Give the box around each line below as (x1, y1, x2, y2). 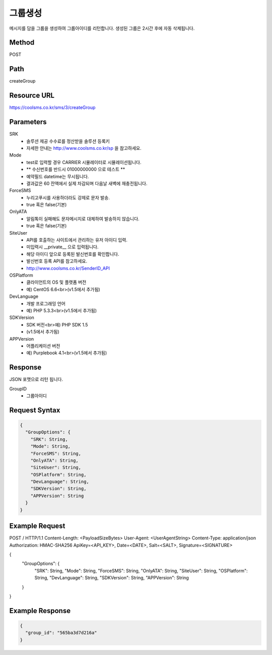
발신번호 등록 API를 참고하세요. (26, 258, 88, 264)
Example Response (9, 606, 71, 615)
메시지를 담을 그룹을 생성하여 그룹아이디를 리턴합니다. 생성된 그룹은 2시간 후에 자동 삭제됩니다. (9, 25, 195, 31)
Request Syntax (9, 406, 60, 414)
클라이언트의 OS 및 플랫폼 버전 (26, 279, 87, 285)
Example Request (9, 522, 65, 530)
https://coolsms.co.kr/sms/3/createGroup (9, 104, 96, 111)
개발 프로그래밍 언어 (26, 300, 65, 306)
